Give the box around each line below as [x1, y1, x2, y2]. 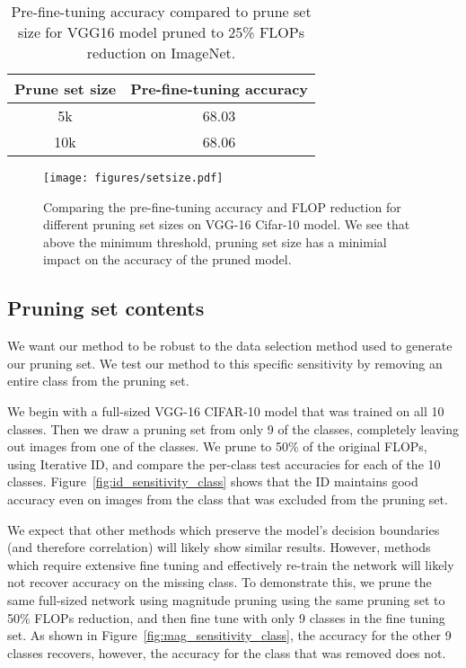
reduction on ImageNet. [86, 42, 236, 63]
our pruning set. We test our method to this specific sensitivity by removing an [7, 353, 443, 372]
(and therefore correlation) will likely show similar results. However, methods [7, 538, 431, 557]
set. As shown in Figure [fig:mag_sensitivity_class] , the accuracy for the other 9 [7, 626, 452, 645]
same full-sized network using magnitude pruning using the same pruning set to [7, 590, 445, 609]
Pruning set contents [7, 294, 205, 322]
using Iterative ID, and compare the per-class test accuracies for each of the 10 [7, 454, 441, 473]
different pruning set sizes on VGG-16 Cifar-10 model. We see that [43, 215, 410, 234]
